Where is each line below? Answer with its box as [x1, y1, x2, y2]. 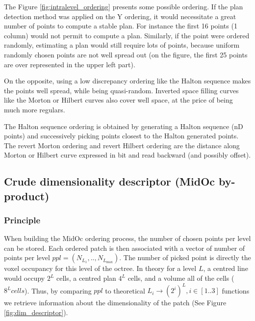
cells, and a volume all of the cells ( [127, 273, 234, 283]
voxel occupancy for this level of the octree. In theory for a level [4, 263, 197, 273]
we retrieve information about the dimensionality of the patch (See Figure [4, 297, 227, 308]
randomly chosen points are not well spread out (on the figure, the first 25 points [4, 49, 248, 59]
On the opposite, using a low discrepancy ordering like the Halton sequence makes [4, 76, 251, 86]
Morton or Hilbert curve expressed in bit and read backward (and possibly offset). [4, 150, 251, 160]
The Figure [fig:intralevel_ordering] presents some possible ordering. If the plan [4, 1, 243, 11]
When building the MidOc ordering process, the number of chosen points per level [4, 233, 251, 243]
